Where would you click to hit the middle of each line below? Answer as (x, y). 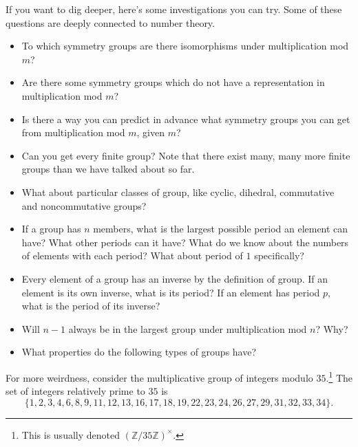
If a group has (51, 229)
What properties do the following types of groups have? (139, 352)
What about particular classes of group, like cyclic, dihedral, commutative (178, 192)
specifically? (279, 255)
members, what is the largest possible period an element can (221, 229)
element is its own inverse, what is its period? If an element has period (171, 292)
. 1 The (339, 376)
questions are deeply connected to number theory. (110, 22)
